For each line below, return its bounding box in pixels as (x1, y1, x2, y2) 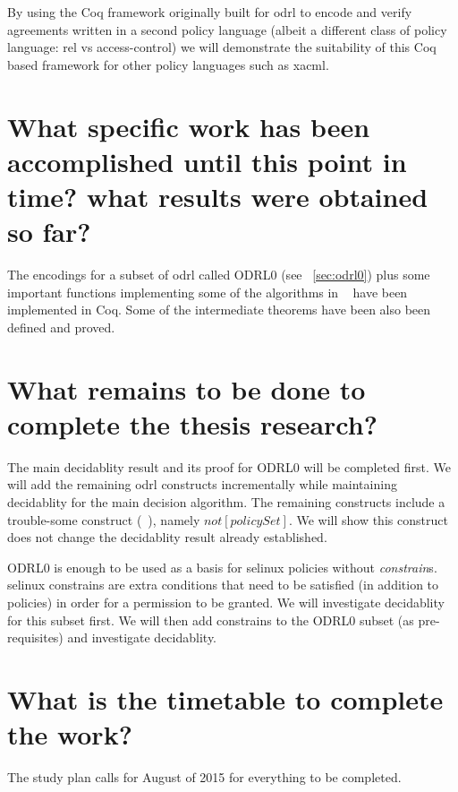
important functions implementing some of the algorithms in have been (7, 282, 408, 301)
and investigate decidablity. (67, 628, 217, 647)
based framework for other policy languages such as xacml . (7, 55, 329, 73)
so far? (7, 213, 91, 250)
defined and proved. (7, 317, 115, 336)
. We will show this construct (288, 510, 448, 529)
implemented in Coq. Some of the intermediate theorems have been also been (7, 300, 431, 319)
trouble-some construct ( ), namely (7, 510, 200, 529)
